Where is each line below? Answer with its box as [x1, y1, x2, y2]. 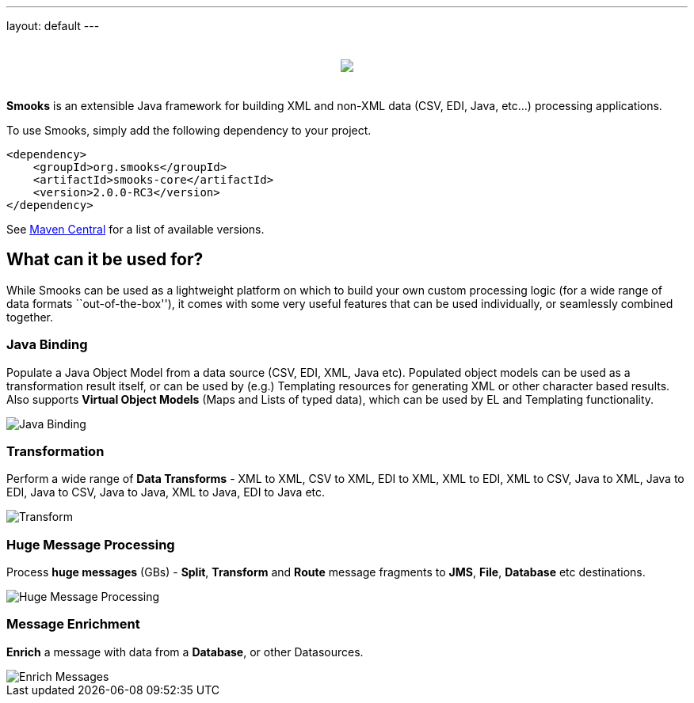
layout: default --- [6, 19, 100, 32]
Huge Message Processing [6, 536, 175, 553]
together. [6, 310, 54, 324]
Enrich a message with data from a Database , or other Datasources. [6, 644, 364, 659]
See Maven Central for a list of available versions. [6, 222, 265, 236]
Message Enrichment [6, 616, 140, 633]
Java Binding [6, 336, 88, 353]
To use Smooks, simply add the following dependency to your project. [6, 123, 372, 137]
